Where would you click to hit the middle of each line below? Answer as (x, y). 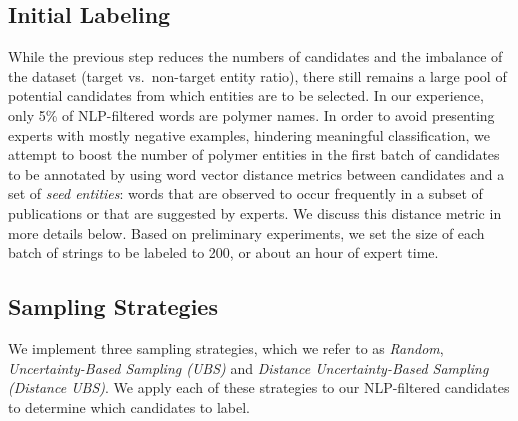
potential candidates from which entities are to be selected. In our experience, (246, 95)
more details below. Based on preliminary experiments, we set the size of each (246, 232)
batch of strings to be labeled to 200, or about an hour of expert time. (223, 252)
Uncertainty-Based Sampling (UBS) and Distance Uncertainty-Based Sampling (248, 367)
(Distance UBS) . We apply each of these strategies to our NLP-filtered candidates (259, 387)
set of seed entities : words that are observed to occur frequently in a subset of (245, 193)
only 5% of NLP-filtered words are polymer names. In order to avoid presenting (251, 114)
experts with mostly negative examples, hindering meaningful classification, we (249, 134)
